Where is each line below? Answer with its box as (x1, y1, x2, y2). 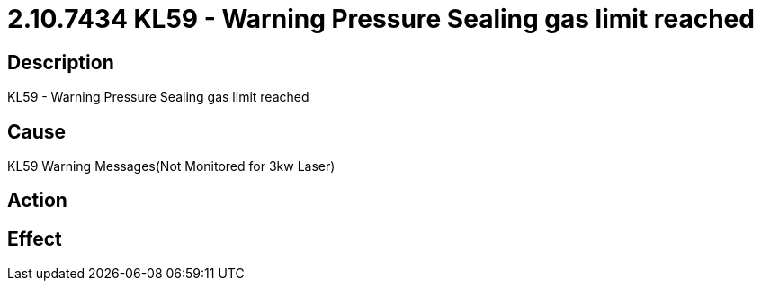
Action (7, 189, 67, 212)
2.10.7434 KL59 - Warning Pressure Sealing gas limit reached (7, 4, 755, 34)
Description (7, 50, 114, 74)
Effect (7, 227, 62, 250)
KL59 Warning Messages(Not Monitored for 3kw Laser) (7, 158, 336, 175)
